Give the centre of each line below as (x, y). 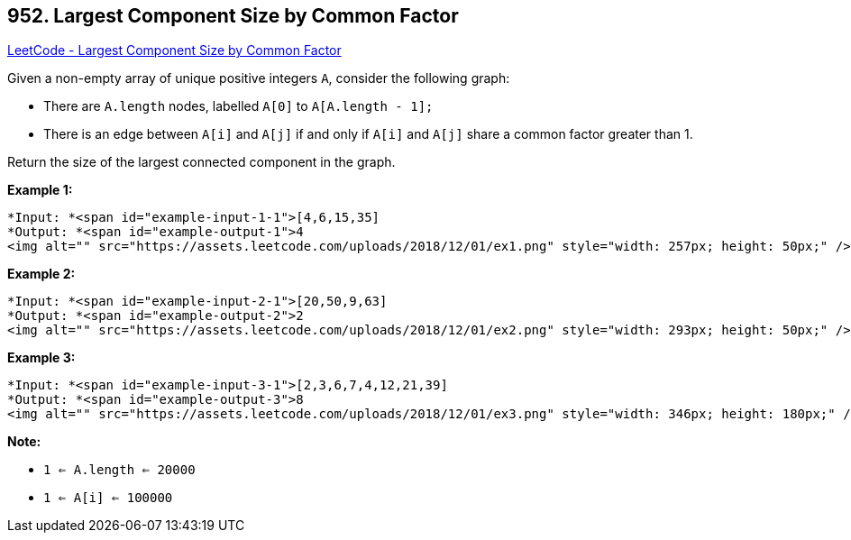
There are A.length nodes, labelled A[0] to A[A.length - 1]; (238, 106)
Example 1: (40, 190)
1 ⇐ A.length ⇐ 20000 (119, 470)
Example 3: (41, 358)
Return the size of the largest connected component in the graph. (201, 162)
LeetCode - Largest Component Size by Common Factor (174, 50)
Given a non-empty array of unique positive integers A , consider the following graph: (259, 78)
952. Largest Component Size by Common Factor (233, 16)
